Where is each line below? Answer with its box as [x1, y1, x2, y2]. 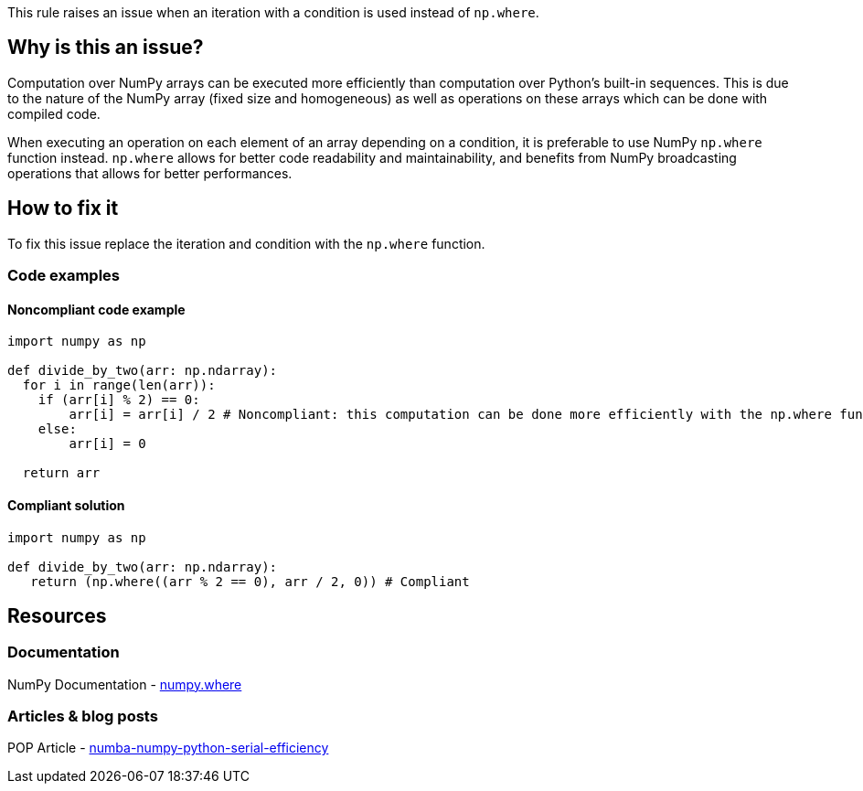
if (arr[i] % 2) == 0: [37, 392, 200, 408]
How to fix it [7, 197, 119, 220]
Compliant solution [7, 497, 125, 513]
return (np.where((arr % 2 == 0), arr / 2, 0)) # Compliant [30, 573, 470, 589]
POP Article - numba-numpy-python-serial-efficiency [7, 740, 329, 756]
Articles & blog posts [7, 707, 158, 726]
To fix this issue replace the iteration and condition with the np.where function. [7, 235, 485, 251]
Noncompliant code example [7, 301, 186, 317]
